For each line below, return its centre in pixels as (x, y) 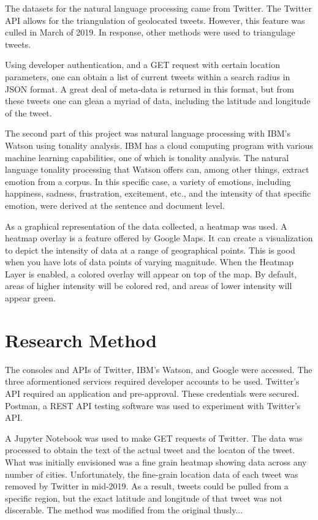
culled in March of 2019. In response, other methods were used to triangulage (150, 32)
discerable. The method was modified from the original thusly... (124, 510)
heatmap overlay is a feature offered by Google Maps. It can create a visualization (159, 238)
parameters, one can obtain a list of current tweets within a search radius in (148, 76)
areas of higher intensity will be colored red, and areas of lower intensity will (149, 286)
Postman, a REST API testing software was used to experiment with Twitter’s (153, 405)
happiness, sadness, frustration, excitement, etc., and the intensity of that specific (158, 193)
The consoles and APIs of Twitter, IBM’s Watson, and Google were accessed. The (159, 369)
